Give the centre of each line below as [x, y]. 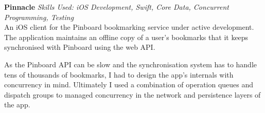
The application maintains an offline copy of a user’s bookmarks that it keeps [126, 37]
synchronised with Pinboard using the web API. [80, 47]
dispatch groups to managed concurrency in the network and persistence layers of [132, 94]
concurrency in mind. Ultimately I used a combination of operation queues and [129, 84]
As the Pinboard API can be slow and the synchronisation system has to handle [131, 64]
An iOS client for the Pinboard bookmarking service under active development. [129, 27]
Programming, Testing [39, 17]
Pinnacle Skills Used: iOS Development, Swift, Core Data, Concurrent [117, 7]
